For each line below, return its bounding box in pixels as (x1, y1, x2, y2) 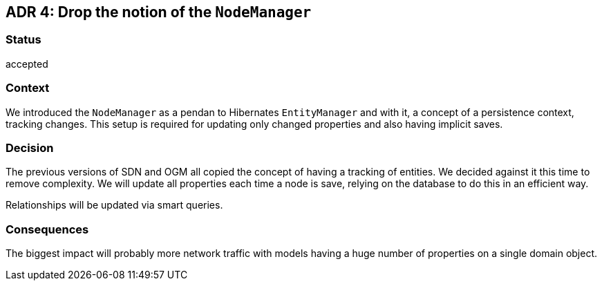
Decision (6, 140, 54, 155)
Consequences (6, 222, 89, 236)
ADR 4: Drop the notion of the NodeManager (6, 3, 312, 21)
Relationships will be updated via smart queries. (6, 199, 223, 211)
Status (6, 32, 41, 47)
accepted (6, 57, 48, 70)
